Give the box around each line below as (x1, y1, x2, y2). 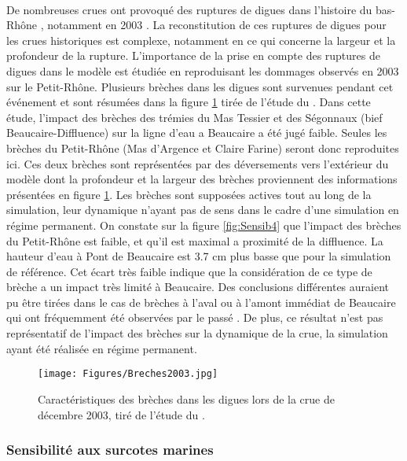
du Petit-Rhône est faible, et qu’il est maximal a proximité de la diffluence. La (6, 232, 383, 249)
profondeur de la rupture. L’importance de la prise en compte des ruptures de (6, 47, 380, 64)
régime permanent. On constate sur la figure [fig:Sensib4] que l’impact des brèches (6, 216, 401, 233)
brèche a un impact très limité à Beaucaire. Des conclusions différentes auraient (6, 278, 390, 295)
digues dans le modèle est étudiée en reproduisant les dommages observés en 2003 (6, 62, 399, 79)
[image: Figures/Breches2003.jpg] (38, 368, 218, 380)
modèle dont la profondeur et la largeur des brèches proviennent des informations (6, 171, 398, 187)
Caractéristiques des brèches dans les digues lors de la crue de (38, 390, 335, 407)
